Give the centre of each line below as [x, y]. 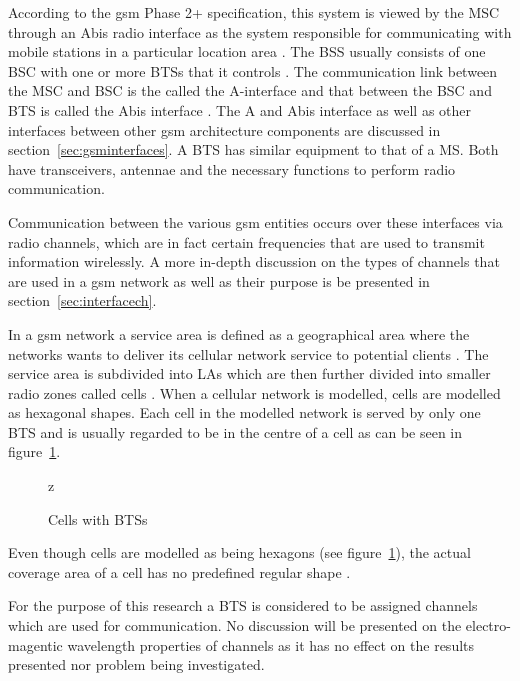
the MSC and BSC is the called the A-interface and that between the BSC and [250, 90]
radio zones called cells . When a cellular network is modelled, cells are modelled [254, 392]
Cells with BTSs [98, 518]
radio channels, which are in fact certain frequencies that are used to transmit [246, 241]
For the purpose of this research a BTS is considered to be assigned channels [243, 605]
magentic [35, 644]
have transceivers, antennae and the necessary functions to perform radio [232, 168]
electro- [488, 625]
